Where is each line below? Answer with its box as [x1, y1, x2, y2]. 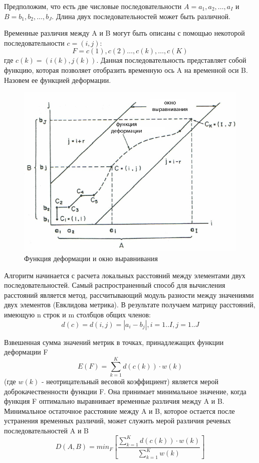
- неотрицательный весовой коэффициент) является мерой [41, 376, 218, 386]
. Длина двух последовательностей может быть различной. [52, 11, 230, 21]
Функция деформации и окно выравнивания [24, 253, 158, 264]
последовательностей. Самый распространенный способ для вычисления [4, 280, 225, 290]
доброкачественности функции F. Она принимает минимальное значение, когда [4, 386, 246, 396]
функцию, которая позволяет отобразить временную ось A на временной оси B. [4, 64, 248, 75]
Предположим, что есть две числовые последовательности [4, 1, 182, 11]
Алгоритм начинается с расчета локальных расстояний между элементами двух [4, 270, 245, 280]
